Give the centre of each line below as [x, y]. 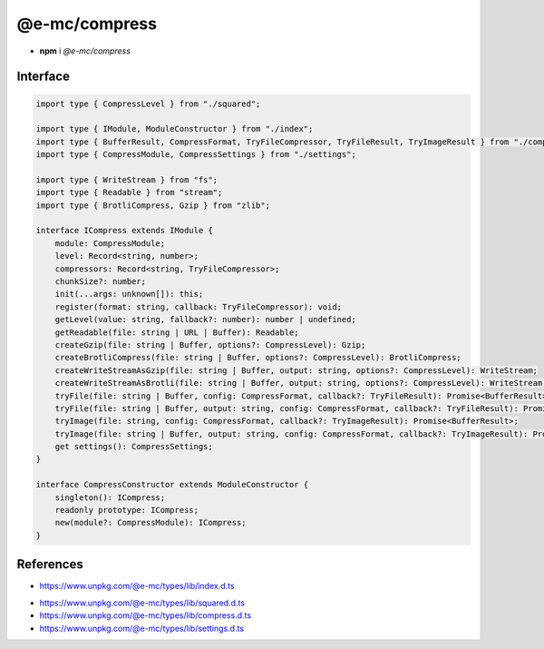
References [50, 564]
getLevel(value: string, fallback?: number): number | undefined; [206, 320]
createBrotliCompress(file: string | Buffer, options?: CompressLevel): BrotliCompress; [258, 358]
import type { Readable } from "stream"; [129, 192]
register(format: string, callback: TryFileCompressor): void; [199, 307]
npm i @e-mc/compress [85, 51]
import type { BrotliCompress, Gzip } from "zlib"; [153, 205]
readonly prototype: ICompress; [127, 510]
